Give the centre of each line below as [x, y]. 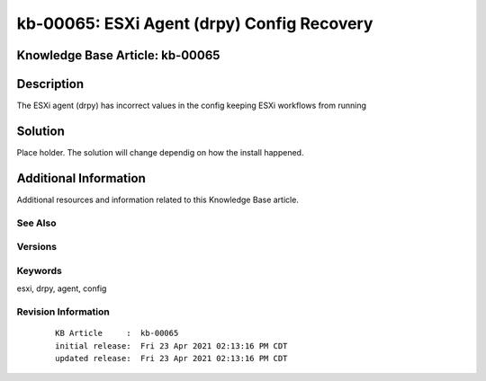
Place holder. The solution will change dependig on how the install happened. [160, 152]
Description [50, 84]
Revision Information [63, 312]
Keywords [39, 270]
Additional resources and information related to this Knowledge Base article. [157, 199]
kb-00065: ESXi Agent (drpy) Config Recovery [195, 23]
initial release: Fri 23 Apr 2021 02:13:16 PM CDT [171, 346]
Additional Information [81, 178]
